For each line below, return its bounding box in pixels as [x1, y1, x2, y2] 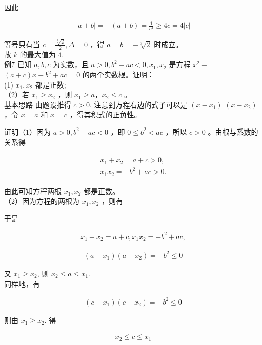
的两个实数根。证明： [82, 69, 154, 79]
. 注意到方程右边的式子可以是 [90, 99, 188, 110]
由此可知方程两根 [4, 185, 62, 196]
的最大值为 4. [19, 49, 64, 59]
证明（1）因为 [4, 126, 51, 137]
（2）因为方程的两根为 [4, 196, 79, 206]
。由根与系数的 [208, 126, 258, 137]
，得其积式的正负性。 [69, 109, 142, 120]
